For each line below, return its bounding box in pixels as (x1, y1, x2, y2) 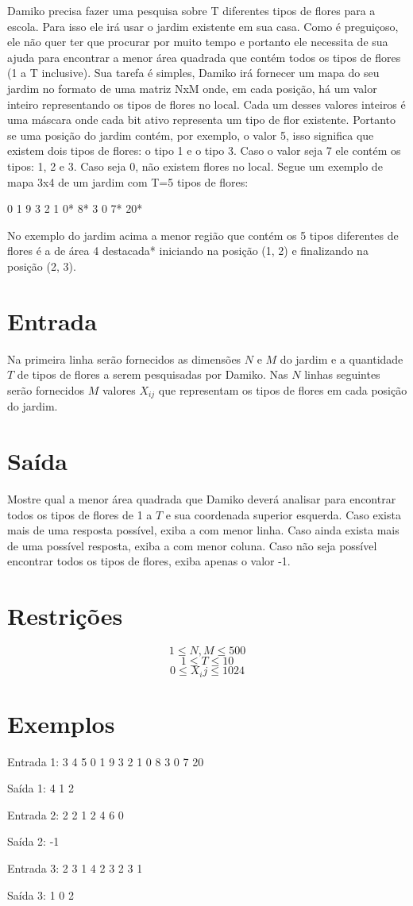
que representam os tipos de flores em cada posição (158, 381, 407, 398)
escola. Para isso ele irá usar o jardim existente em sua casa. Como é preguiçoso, (7, 17, 399, 34)
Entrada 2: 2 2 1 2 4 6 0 (7, 806, 124, 823)
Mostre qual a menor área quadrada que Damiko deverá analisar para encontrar (7, 490, 396, 507)
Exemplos (7, 707, 115, 739)
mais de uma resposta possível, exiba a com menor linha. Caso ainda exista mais (7, 522, 399, 538)
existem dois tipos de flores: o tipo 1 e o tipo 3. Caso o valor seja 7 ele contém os (7, 142, 401, 159)
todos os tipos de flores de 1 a (7, 506, 152, 522)
